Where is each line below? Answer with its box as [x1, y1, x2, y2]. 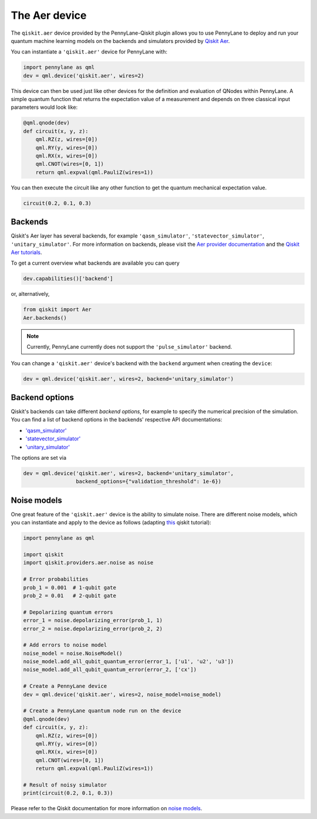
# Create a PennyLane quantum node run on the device [23, 707, 181, 714]
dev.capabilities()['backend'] [23, 275, 114, 282]
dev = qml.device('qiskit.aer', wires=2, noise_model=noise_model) [23, 691, 222, 698]
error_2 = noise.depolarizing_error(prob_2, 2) [23, 625, 163, 632]
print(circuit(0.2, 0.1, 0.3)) [23, 790, 114, 797]
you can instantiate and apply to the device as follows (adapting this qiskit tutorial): [11, 519, 211, 526]
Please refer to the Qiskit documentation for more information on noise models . [11, 805, 203, 812]
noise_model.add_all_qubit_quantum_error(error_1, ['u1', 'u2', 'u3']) [23, 658, 234, 665]
